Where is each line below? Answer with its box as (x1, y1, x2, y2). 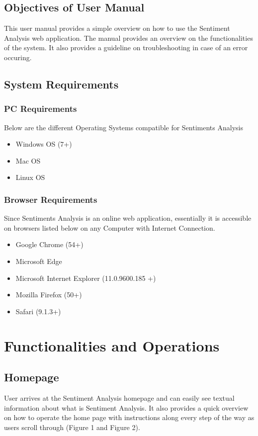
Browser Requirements (4, 193, 97, 205)
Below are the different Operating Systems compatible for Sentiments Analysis (4, 122, 243, 132)
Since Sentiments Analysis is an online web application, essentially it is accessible (4, 213, 252, 223)
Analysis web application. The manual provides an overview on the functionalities (4, 32, 253, 43)
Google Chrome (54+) (15, 239, 84, 250)
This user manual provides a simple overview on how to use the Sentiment (4, 23, 230, 33)
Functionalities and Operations (4, 335, 220, 355)
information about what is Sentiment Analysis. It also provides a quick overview (4, 402, 249, 413)
